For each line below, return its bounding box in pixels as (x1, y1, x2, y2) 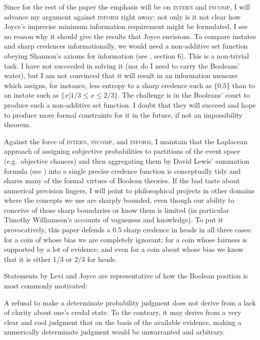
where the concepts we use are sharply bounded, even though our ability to (4, 195, 234, 205)
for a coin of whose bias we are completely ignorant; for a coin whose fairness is (4, 234, 247, 244)
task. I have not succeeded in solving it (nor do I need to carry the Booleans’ (4, 60, 240, 71)
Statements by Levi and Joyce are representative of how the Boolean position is (4, 270, 248, 281)
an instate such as (4, 90, 59, 100)
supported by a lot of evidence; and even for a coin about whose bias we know (4, 244, 243, 254)
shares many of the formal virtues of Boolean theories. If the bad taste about (4, 175, 240, 186)
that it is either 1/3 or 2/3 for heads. (4, 253, 117, 264)
